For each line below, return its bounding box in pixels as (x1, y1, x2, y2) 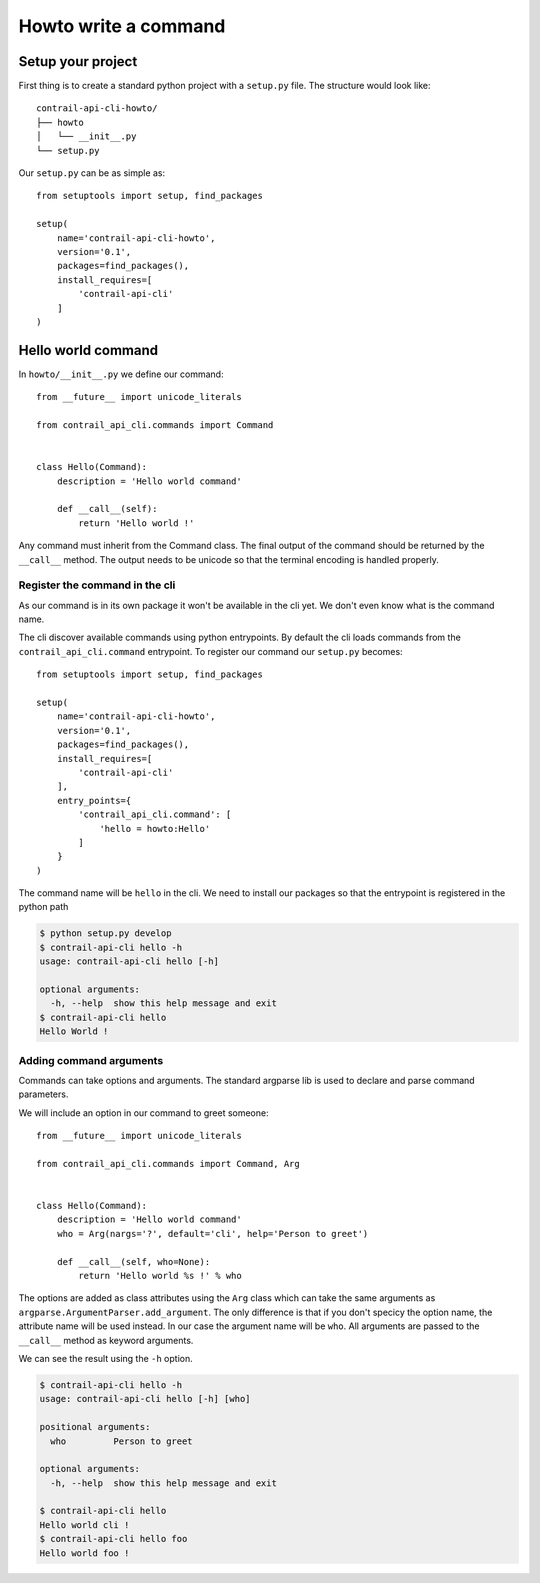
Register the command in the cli (18, 578, 176, 592)
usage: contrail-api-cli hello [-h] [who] (39, 1393, 251, 1405)
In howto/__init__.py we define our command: (18, 368, 224, 380)
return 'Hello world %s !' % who (78, 1270, 242, 1281)
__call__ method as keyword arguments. (18, 1334, 194, 1346)
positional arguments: (39, 1421, 151, 1433)
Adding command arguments (18, 1053, 164, 1067)
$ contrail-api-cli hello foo (39, 1533, 188, 1545)
